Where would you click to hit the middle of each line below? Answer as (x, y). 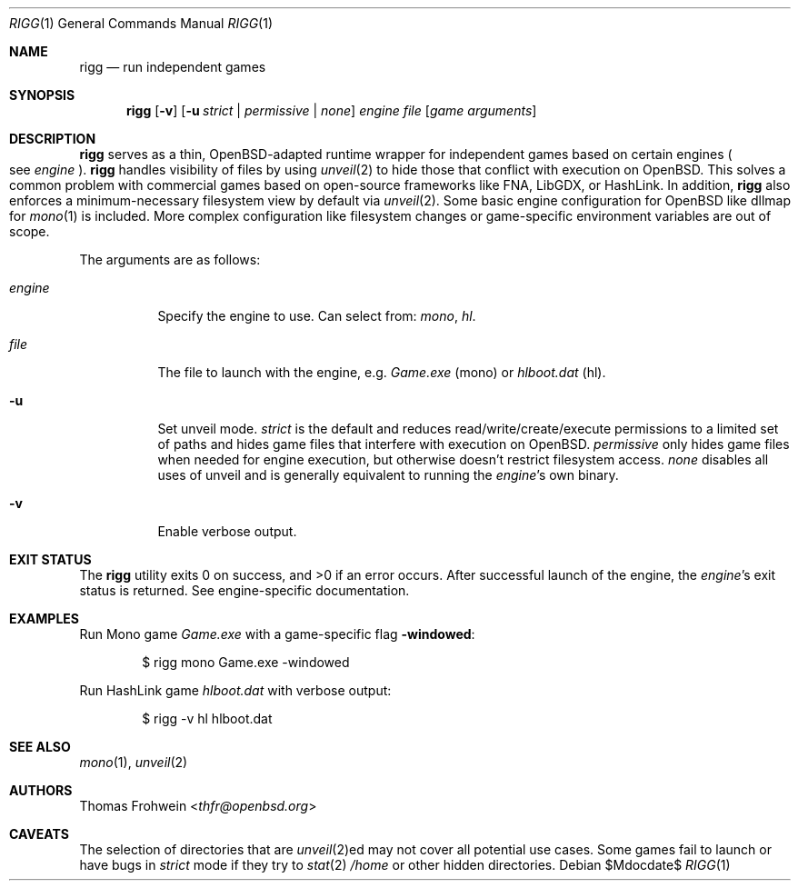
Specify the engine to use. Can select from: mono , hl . (317, 316)
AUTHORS (41, 790)
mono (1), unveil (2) (134, 762)
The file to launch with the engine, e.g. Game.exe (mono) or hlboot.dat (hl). (382, 372)
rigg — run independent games (173, 67)
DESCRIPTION (53, 139)
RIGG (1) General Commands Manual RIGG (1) (141, 23)
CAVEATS (39, 834)
